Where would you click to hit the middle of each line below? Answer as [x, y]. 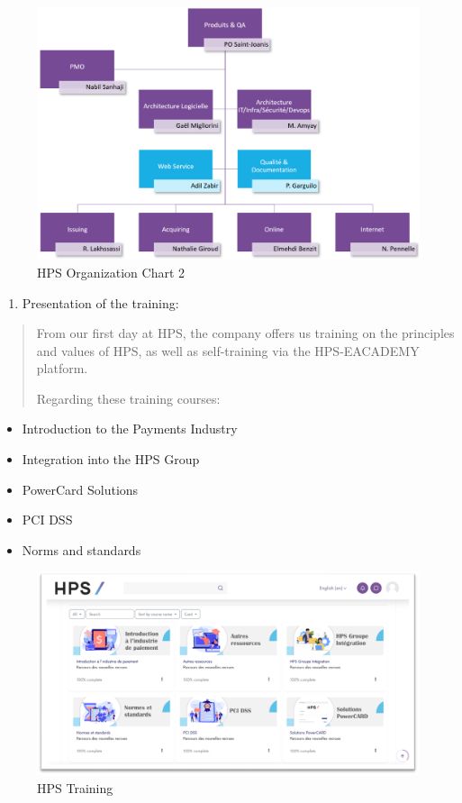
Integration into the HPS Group [111, 459]
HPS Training [75, 787]
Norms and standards [82, 549]
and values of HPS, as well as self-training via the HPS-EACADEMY [228, 350]
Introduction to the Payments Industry [130, 429]
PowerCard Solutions [80, 489]
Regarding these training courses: [128, 398]
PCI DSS [47, 520]
